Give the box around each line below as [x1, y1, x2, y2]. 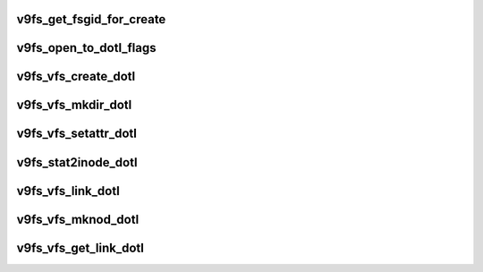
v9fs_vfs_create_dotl [16, 69, 136, 84]
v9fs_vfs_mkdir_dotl [16, 98, 132, 113]
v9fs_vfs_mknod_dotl [16, 211, 140, 227]
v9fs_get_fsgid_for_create [16, 12, 166, 27]
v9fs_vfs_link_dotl [16, 183, 120, 199]
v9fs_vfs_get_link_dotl [16, 240, 145, 255]
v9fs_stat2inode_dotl [16, 155, 138, 170]
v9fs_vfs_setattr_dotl [16, 126, 138, 141]
